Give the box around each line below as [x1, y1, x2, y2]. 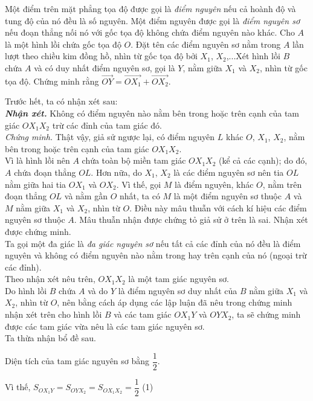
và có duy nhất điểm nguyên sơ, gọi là [34, 61, 175, 74]
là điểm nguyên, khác [175, 178, 254, 190]
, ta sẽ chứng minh [231, 308, 301, 321]
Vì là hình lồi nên [5, 154, 70, 167]
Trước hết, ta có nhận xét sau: [5, 95, 118, 107]
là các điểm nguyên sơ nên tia [173, 165, 284, 178]
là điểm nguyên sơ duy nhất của [118, 284, 237, 297]
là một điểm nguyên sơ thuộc [173, 190, 282, 202]
